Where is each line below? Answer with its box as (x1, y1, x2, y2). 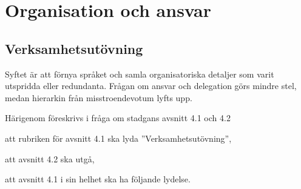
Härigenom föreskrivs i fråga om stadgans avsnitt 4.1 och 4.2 (5, 111, 231, 124)
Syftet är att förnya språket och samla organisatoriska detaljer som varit (5, 67, 274, 80)
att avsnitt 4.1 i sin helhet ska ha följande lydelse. (5, 173, 191, 185)
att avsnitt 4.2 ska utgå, (5, 152, 95, 165)
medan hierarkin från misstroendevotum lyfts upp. (5, 91, 192, 104)
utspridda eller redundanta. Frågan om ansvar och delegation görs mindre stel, (5, 79, 297, 92)
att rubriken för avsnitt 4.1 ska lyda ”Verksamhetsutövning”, (5, 131, 232, 144)
